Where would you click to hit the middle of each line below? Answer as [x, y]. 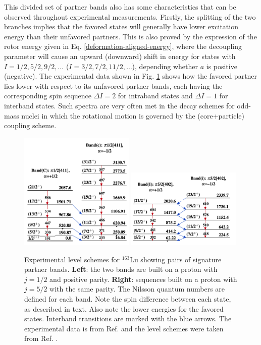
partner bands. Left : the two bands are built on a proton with [121, 269]
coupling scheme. [30, 125]
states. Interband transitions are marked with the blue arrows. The [128, 319]
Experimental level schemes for [72, 259]
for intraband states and [155, 96]
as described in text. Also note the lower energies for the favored [124, 308]
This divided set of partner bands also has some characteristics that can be [120, 7]
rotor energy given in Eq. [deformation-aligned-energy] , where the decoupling [123, 46]
